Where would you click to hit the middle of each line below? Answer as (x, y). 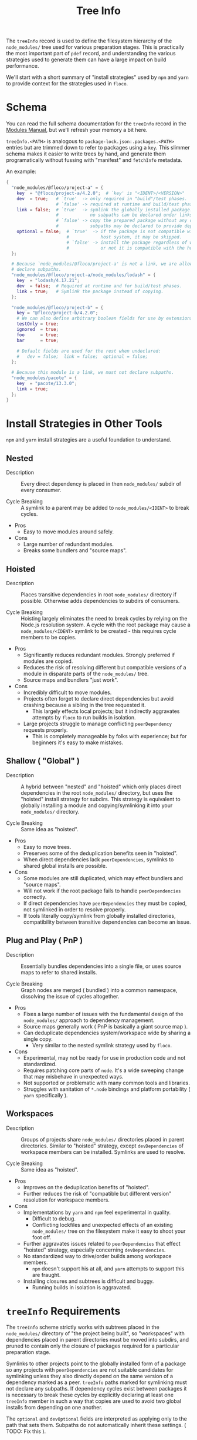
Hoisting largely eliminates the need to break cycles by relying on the (104, 619)
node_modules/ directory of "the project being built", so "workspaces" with (95, 1333)
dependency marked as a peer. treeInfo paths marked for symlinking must (97, 1382)
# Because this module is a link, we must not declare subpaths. (93, 373)
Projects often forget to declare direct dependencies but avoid (98, 699)
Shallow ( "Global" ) (43, 761)
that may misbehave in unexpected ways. (73, 1076)
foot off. (42, 1237)
